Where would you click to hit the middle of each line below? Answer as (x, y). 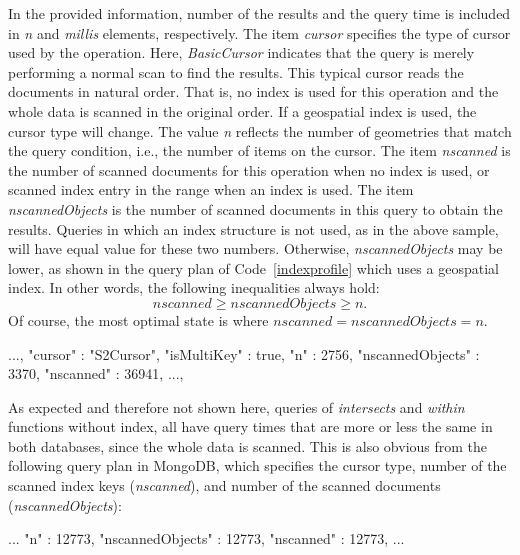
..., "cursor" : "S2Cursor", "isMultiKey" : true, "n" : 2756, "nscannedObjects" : (244, 353)
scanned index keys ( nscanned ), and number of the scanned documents (224, 485)
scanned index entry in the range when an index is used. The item (211, 189)
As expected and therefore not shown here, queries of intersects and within (236, 406)
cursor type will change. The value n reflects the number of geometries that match (260, 130)
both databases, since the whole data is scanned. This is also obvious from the (248, 445)
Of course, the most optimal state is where (138, 319)
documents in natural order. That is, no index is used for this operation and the (253, 91)
